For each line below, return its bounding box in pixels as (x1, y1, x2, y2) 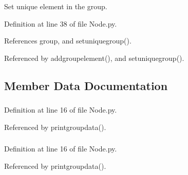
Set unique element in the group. (4, 1, 107, 11)
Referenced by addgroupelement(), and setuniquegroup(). (4, 52, 184, 63)
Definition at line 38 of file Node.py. (4, 18, 117, 29)
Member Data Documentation (4, 77, 168, 93)
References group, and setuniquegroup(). (4, 35, 131, 46)
